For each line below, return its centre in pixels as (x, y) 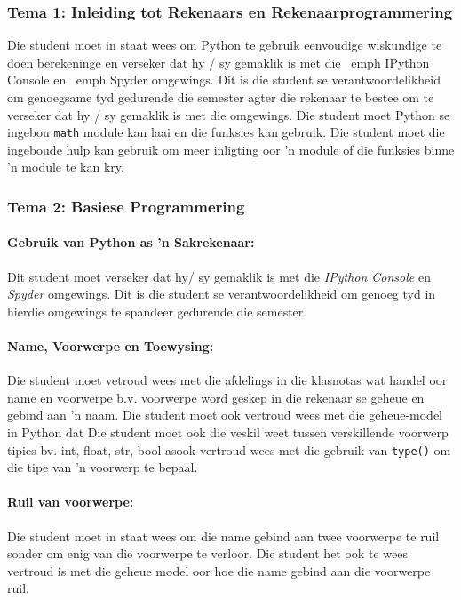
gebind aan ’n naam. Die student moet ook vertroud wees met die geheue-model (225, 415)
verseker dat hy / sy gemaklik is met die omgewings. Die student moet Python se (229, 114)
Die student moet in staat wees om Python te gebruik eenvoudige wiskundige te (225, 45)
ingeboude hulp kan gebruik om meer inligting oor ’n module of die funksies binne (231, 149)
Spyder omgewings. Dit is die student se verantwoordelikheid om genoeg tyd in (222, 294)
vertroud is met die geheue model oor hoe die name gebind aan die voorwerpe (219, 570)
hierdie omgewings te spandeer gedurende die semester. (157, 311)
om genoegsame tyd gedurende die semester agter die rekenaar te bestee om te (221, 97)
